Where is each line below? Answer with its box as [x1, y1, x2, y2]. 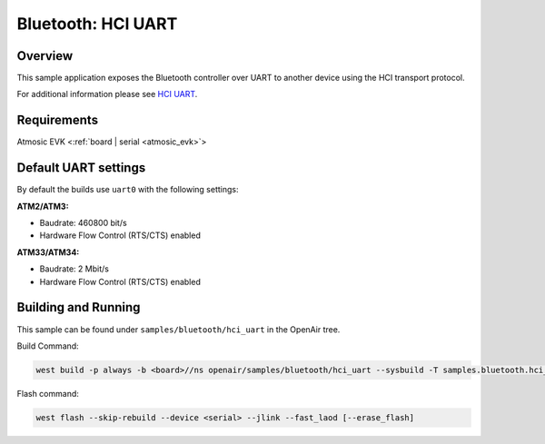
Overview [16, 48, 74, 64]
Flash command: [16, 388, 79, 399]
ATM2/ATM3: [16, 201, 69, 212]
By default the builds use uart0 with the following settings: [16, 184, 239, 195]
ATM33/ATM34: [16, 246, 80, 258]
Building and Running [16, 300, 141, 315]
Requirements [16, 113, 99, 128]
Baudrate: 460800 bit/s [39, 218, 127, 229]
